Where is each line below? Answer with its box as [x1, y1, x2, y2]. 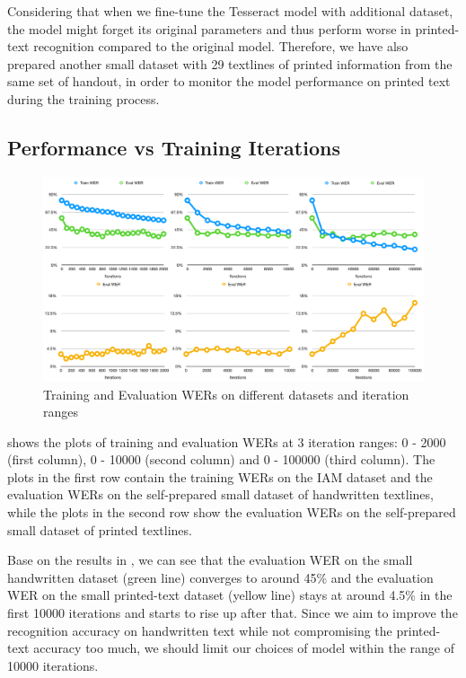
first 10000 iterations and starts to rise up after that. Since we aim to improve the [7, 603, 458, 622]
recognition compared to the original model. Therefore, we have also [33, 37, 409, 56]
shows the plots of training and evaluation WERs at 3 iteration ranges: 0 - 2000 [7, 432, 446, 451]
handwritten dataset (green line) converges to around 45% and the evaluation [7, 568, 434, 586]
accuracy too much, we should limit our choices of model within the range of [33, 638, 455, 657]
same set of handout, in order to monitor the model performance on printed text [7, 72, 451, 91]
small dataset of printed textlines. [7, 520, 192, 539]
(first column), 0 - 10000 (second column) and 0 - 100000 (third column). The [7, 450, 435, 469]
